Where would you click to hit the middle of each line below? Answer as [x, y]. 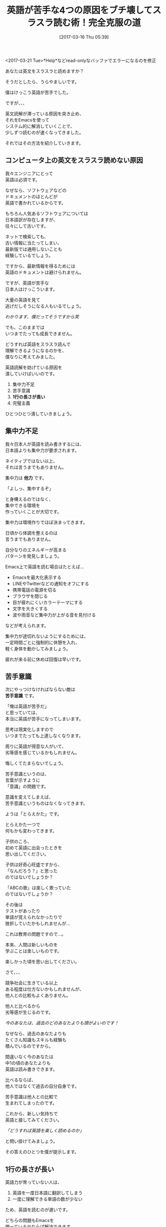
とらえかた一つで [23, 825]
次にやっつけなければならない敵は [40, 689]
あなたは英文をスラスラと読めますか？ [44, 71]
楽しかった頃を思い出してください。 [42, 962]
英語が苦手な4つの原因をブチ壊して [80, 10]
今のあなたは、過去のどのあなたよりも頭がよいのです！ [62, 1023]
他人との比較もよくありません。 [38, 995]
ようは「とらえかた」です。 [33, 814]
